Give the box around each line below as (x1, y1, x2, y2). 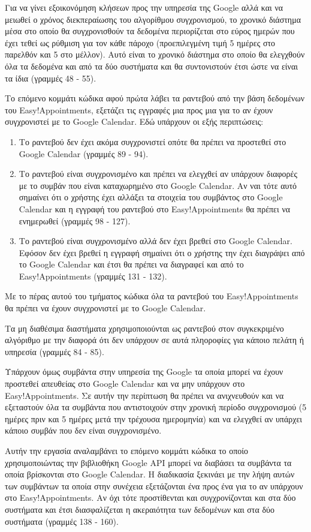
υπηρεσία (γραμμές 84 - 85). (5, 345, 104, 357)
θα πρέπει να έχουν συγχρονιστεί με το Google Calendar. (5, 302, 206, 314)
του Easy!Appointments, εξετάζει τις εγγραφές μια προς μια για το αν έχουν (5, 103, 273, 116)
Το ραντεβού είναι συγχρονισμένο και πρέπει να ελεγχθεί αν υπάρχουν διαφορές (19, 167, 298, 180)
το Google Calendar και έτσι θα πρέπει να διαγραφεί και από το (19, 258, 244, 270)
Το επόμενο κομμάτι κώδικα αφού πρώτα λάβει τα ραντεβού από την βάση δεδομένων (5, 92, 304, 104)
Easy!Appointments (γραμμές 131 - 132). (19, 269, 167, 282)
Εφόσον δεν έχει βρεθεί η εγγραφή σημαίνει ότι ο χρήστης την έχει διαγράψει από (19, 246, 305, 259)
